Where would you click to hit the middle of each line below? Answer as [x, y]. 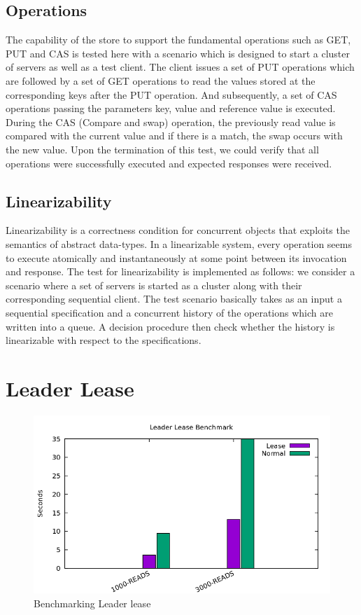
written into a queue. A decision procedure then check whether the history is [170, 326]
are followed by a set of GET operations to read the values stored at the [161, 80]
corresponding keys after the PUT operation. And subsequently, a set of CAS [171, 94]
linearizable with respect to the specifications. [104, 340]
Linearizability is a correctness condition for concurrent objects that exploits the [178, 230]
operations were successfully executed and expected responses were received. [169, 163]
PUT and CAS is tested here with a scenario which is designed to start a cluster [178, 53]
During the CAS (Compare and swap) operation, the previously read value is [171, 122]
